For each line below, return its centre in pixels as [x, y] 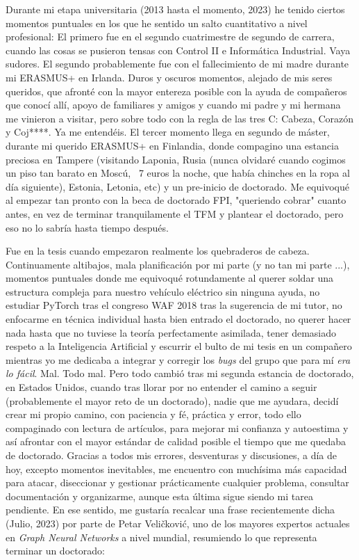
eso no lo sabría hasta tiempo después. [87, 227]
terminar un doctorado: [55, 551]
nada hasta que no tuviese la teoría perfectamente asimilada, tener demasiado [171, 332]
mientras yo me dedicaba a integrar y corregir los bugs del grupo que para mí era [178, 359]
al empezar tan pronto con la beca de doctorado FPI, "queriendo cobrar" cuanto [176, 200]
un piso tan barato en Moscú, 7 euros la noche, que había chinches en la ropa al [178, 173]
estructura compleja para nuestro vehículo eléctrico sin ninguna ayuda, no [163, 291]
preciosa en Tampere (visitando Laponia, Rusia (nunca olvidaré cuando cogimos [176, 159]
